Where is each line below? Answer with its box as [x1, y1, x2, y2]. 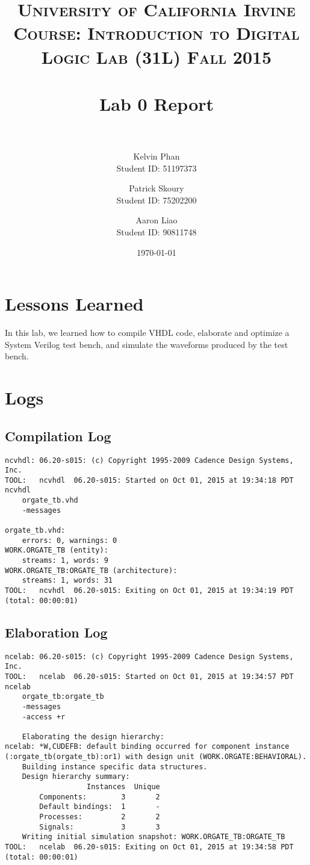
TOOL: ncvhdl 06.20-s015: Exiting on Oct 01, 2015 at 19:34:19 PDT [5, 586, 294, 595]
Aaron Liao [135, 214, 178, 226]
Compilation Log [5, 426, 111, 445]
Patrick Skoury [129, 182, 184, 194]
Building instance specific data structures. [22, 762, 208, 771]
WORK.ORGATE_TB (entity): [5, 546, 108, 555]
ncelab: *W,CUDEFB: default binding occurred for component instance [5, 742, 290, 751]
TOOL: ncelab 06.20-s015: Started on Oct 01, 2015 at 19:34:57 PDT [5, 672, 294, 681]
